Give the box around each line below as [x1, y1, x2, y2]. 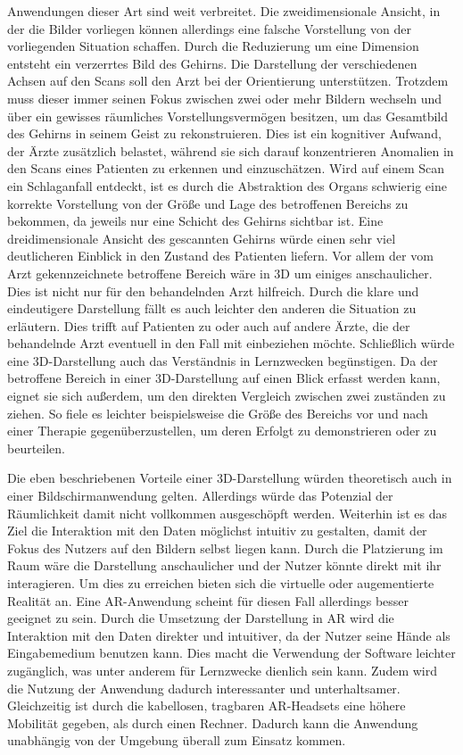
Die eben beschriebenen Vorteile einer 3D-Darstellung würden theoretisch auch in [7, 469, 452, 487]
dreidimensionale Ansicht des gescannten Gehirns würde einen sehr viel [7, 228, 396, 247]
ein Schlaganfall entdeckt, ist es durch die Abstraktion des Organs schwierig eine [7, 176, 447, 195]
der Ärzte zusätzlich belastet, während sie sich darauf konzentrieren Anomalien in [7, 141, 454, 160]
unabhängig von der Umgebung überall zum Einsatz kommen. [7, 731, 346, 750]
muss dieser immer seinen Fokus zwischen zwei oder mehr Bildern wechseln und [7, 88, 442, 107]
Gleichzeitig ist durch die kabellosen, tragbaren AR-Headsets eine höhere [7, 696, 406, 715]
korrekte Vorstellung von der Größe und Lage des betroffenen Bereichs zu [7, 194, 409, 212]
